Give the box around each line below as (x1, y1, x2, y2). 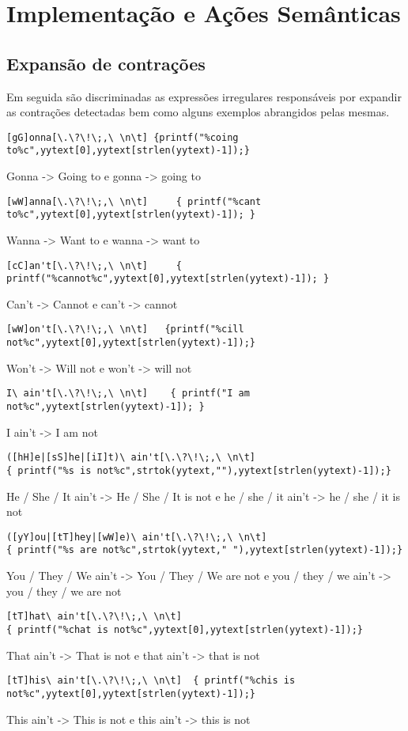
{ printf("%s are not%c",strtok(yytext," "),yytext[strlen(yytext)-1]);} (6, 544, 403, 556)
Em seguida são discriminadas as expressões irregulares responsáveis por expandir (6, 88, 402, 104)
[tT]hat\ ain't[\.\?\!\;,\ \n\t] (6, 611, 182, 623)
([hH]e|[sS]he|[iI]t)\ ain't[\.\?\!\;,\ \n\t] (6, 452, 255, 464)
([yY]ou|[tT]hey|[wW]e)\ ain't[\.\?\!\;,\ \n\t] (6, 531, 267, 543)
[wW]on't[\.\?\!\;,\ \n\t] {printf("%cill (6, 324, 244, 335)
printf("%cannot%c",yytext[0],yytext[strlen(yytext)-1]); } (6, 273, 330, 285)
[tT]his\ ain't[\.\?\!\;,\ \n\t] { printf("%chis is (6, 675, 296, 687)
